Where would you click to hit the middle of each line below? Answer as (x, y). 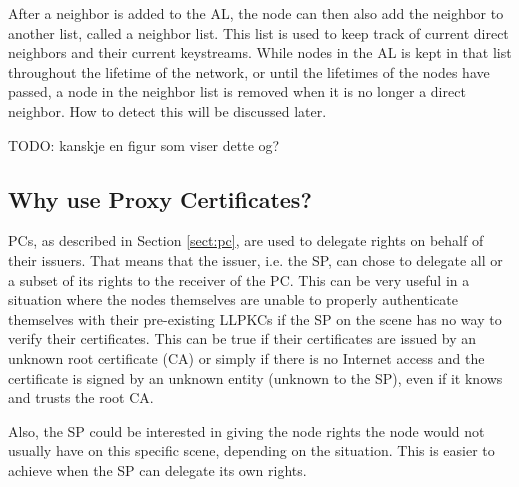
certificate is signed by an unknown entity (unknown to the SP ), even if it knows (255, 377)
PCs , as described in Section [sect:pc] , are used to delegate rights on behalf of (246, 240)
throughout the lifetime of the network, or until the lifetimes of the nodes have (249, 71)
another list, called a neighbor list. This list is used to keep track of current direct (258, 32)
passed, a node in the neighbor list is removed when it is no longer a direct (237, 91)
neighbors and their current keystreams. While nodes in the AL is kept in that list (260, 52)
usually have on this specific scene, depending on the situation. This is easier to (251, 450)
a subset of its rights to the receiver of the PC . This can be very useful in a (239, 279)
